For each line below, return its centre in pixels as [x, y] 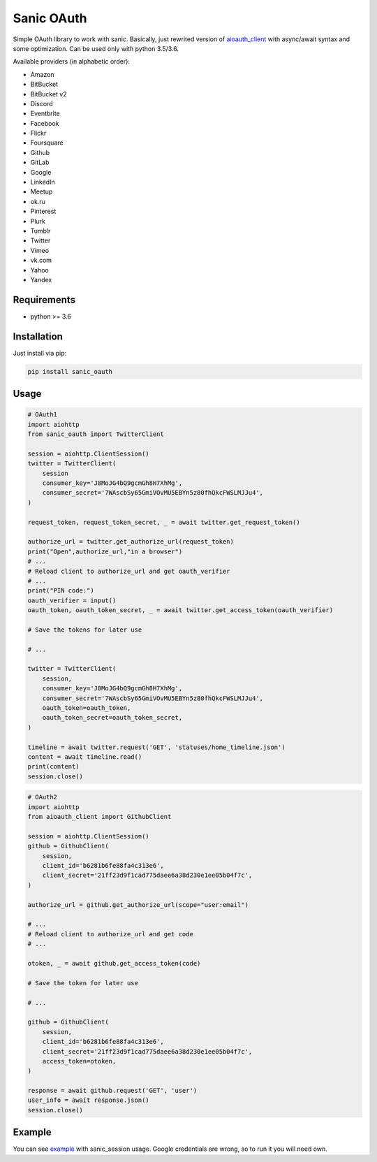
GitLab [40, 162]
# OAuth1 [43, 415]
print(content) [53, 767]
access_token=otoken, [79, 1061]
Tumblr [40, 231]
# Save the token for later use [83, 983]
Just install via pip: [40, 353]
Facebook [45, 123]
